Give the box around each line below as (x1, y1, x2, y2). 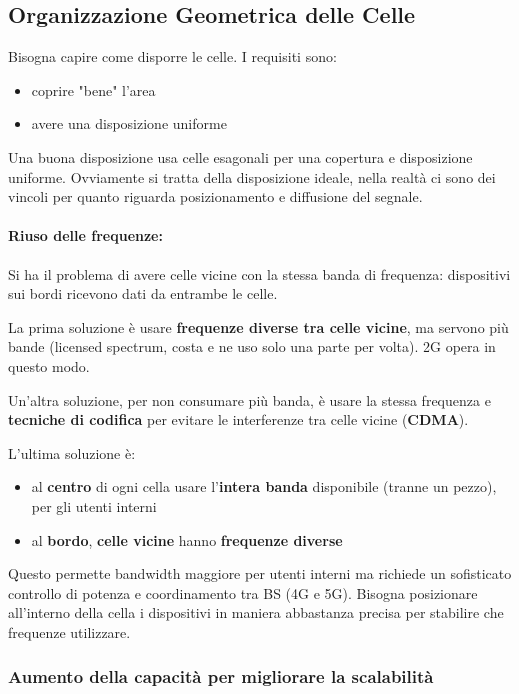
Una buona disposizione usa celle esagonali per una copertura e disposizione (8, 146, 473, 167)
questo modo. (8, 355, 90, 376)
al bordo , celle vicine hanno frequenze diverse (31, 529, 343, 550)
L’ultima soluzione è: (8, 442, 136, 463)
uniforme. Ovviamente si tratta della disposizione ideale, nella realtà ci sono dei (8, 166, 496, 187)
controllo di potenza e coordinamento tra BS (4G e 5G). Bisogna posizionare (8, 582, 478, 603)
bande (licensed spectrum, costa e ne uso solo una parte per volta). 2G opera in (8, 336, 496, 357)
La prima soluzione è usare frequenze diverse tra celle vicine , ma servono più (8, 316, 509, 337)
